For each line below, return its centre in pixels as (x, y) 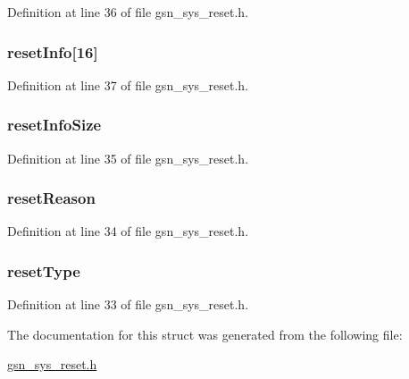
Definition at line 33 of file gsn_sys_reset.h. (128, 304)
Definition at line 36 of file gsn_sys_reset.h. (128, 12)
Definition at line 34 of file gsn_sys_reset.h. (128, 231)
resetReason (51, 198)
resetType (44, 270)
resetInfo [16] (53, 51)
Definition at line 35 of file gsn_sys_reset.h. (128, 158)
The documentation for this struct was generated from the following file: (205, 334)
